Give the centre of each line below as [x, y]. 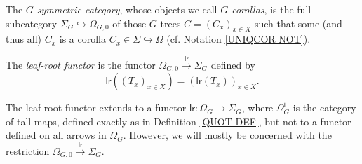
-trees [169, 23]
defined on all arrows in [56, 135]
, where [257, 108]
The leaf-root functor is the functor [81, 64]
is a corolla [82, 39]
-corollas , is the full [270, 9]
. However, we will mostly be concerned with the [227, 135]
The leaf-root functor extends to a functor [96, 108]
